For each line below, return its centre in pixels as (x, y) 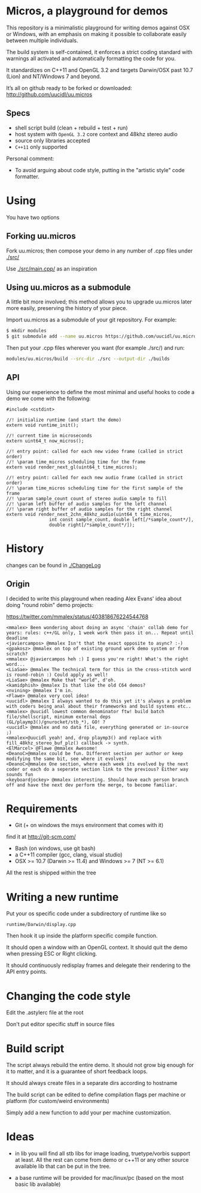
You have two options (33, 217)
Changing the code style (68, 996)
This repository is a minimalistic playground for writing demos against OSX (98, 28)
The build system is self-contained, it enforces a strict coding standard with (99, 52)
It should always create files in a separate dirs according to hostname (92, 1083)
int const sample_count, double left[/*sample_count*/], (121, 519)
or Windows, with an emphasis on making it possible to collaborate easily (96, 34)
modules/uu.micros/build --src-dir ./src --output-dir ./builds (88, 359)
